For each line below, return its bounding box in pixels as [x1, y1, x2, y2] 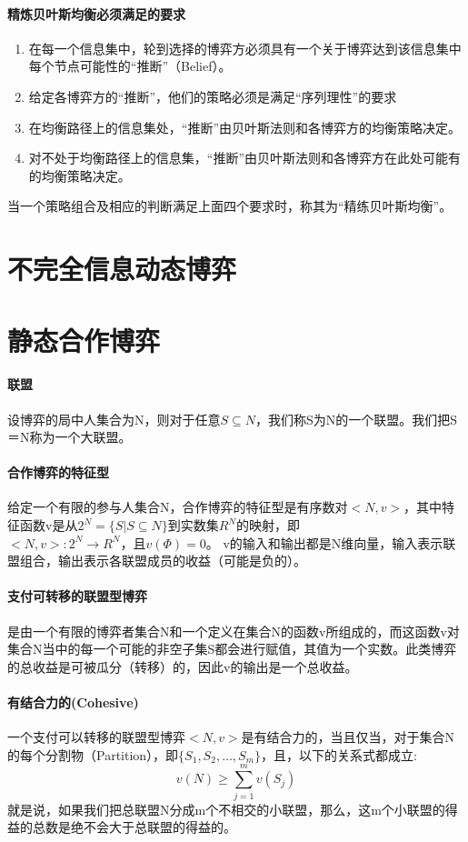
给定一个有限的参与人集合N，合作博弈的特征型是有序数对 [7, 497, 348, 516]
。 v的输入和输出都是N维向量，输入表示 [205, 533, 443, 552]
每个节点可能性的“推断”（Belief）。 [28, 56, 232, 75]
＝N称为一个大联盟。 [7, 427, 132, 446]
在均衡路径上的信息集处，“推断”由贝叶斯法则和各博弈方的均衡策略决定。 [28, 117, 462, 136]
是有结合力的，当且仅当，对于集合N [241, 727, 455, 747]
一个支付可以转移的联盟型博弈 [7, 727, 185, 747]
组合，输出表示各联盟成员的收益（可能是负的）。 [19, 551, 306, 570]
